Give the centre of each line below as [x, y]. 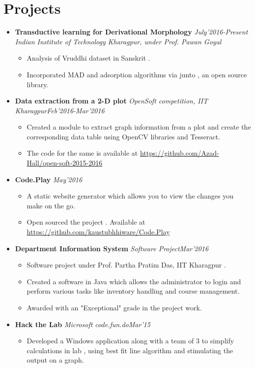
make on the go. [51, 205]
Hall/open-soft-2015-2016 [65, 163]
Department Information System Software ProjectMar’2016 [112, 248]
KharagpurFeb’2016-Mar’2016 [60, 110]
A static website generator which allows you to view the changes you [130, 196]
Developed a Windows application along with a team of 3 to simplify [130, 341]
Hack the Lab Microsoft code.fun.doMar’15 [83, 324]
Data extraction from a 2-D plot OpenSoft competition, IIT [112, 101]
